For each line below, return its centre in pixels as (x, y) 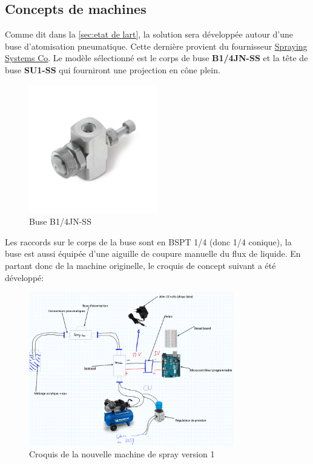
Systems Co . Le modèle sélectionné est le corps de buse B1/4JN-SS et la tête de (156, 58)
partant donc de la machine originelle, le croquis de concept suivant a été (140, 265)
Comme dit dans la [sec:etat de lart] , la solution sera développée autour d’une (149, 34)
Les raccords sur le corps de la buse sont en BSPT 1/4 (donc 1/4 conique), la (148, 241)
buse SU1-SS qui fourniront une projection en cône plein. (113, 69)
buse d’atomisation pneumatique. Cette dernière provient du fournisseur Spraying (156, 46)
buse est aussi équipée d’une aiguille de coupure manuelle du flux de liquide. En (153, 254)
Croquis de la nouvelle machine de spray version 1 (122, 454)
